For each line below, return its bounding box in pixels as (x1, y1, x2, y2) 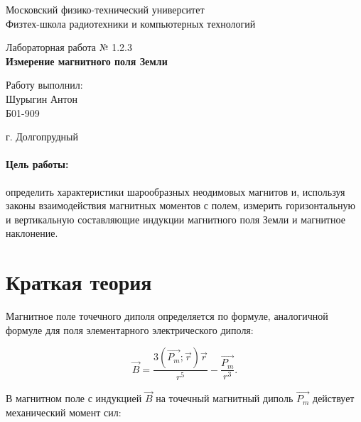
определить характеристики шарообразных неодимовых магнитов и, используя (6, 184, 345, 199)
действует (313, 391, 355, 406)
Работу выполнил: (6, 77, 83, 92)
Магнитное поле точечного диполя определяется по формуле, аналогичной (6, 309, 328, 323)
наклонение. (6, 226, 58, 240)
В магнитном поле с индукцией (6, 391, 142, 406)
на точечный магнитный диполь (156, 391, 293, 406)
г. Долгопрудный (6, 129, 78, 144)
